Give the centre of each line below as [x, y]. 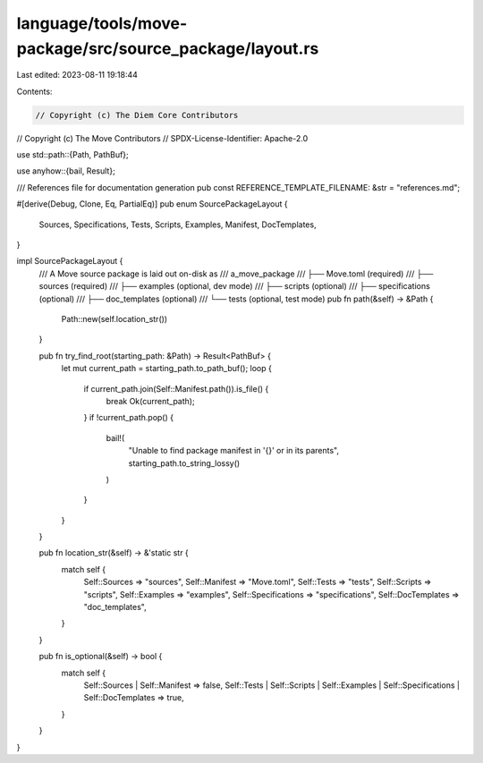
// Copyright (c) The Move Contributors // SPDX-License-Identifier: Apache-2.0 [162, 138]
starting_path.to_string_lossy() [184, 463]
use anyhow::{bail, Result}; [66, 171]
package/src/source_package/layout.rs [168, 48]
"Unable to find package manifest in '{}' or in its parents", [234, 451]
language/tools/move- [102, 23]
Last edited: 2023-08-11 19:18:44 [77, 75]
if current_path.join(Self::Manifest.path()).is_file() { [176, 388]
